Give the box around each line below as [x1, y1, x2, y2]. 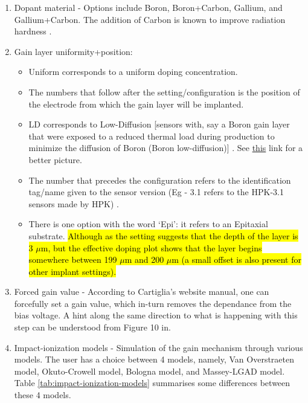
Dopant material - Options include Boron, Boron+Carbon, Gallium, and [14, 1, 283, 13]
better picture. [28, 153, 82, 166]
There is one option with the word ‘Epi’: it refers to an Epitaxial [28, 218, 268, 230]
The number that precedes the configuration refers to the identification [28, 173, 291, 186]
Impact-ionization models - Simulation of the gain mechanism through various [14, 341, 303, 353]
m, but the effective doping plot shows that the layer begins [40, 241, 262, 254]
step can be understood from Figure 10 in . [14, 321, 171, 334]
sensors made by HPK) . [28, 197, 120, 210]
